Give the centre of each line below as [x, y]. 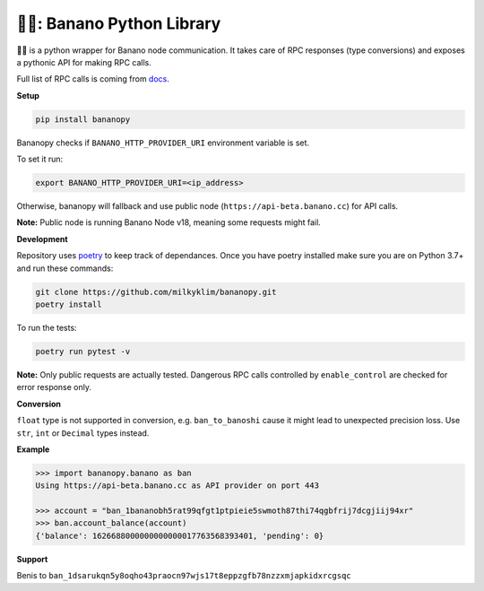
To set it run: [40, 159]
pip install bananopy [83, 119]
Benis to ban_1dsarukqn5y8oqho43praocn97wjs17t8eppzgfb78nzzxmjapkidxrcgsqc [184, 576]
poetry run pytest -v [83, 351]
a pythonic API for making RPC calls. [84, 62]
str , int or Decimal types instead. [83, 433]
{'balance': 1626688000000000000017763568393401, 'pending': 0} [180, 535]
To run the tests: [47, 327]
